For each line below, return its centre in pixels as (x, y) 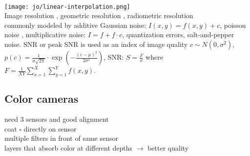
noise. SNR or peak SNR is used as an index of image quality (96, 44)
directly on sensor (50, 128)
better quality (168, 147)
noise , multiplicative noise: (45, 34)
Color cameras (42, 99)
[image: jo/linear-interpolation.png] (67, 7)
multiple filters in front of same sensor (61, 138)
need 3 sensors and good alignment (57, 119)
